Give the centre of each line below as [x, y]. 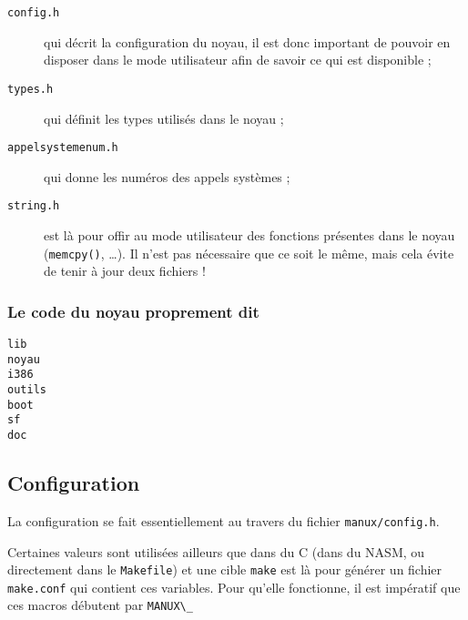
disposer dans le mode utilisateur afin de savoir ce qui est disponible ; [238, 60]
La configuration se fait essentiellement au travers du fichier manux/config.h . [224, 520]
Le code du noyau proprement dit [133, 311]
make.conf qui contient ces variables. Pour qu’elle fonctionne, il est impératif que [234, 587]
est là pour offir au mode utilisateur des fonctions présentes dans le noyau [249, 235]
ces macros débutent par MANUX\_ [100, 605]
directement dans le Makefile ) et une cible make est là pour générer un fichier [225, 569]
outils [27, 390]
